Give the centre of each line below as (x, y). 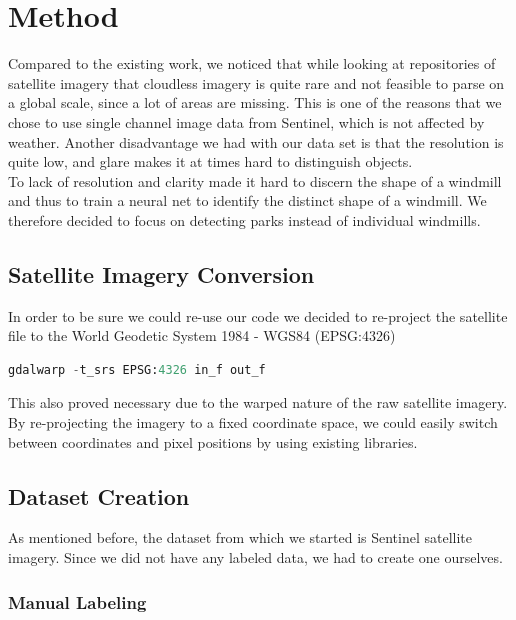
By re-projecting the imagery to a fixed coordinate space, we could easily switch (253, 422)
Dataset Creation (99, 495)
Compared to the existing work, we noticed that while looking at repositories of (252, 63)
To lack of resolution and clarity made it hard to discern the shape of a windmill (255, 180)
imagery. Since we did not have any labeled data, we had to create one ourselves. (255, 557)
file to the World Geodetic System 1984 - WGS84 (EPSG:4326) (202, 335)
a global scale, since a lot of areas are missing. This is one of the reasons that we (255, 102)
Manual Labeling (77, 601)
